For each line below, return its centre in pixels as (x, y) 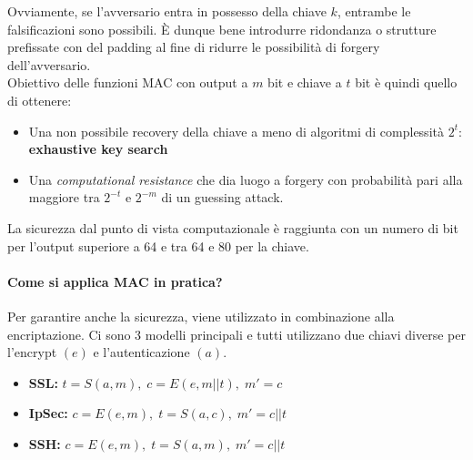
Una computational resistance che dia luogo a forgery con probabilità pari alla (246, 179)
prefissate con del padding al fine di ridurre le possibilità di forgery (194, 47)
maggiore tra (64, 197)
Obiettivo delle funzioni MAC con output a (128, 82)
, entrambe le (374, 11)
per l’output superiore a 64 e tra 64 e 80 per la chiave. (158, 245)
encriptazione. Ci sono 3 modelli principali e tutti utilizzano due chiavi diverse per (236, 334)
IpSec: (48, 413)
